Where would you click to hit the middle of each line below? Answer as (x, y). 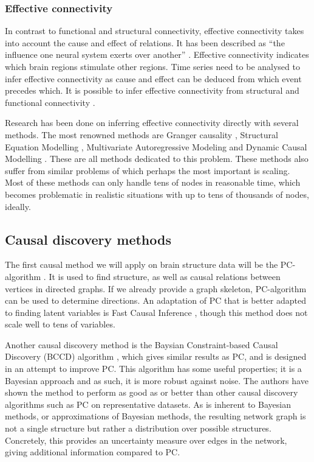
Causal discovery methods (88, 239)
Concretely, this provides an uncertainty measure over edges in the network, (146, 440)
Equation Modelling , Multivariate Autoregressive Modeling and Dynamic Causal (156, 146)
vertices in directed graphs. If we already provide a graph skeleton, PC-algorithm (156, 288)
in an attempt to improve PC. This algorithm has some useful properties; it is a (153, 369)
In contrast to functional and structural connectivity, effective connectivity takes (155, 31)
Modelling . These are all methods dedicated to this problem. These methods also (157, 159)
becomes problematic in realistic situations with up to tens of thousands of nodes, (157, 194)
